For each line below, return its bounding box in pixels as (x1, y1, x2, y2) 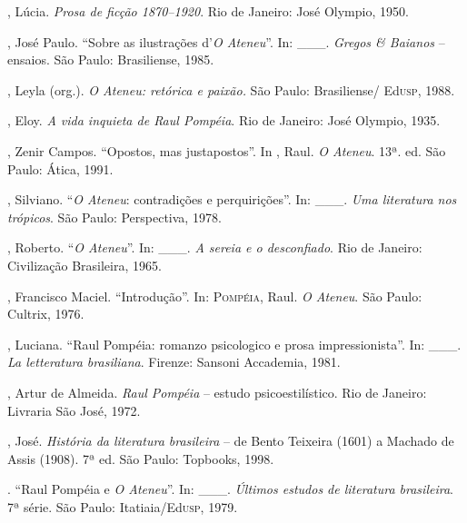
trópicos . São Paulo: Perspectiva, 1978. (7, 207, 222, 226)
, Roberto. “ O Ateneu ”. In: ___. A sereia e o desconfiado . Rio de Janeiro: (7, 238, 422, 257)
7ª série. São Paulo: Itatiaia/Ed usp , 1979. (7, 497, 238, 516)
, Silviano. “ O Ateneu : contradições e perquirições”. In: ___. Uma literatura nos (7, 190, 457, 209)
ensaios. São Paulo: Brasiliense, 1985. (7, 50, 214, 69)
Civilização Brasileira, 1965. (7, 255, 162, 274)
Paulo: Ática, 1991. (7, 159, 114, 178)
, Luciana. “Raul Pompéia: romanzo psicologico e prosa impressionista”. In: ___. (7, 334, 462, 353)
